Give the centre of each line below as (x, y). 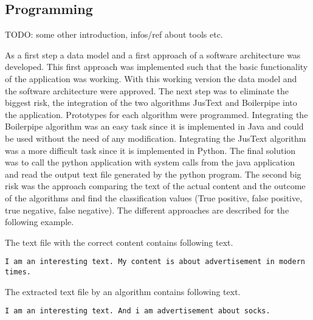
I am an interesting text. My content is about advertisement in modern (155, 262)
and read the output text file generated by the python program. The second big (153, 174)
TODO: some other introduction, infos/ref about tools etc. (114, 34)
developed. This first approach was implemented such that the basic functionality (156, 67)
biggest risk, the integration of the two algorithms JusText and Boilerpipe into (151, 103)
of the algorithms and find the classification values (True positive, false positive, (154, 197)
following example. (40, 222)
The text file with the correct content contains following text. (119, 242)
